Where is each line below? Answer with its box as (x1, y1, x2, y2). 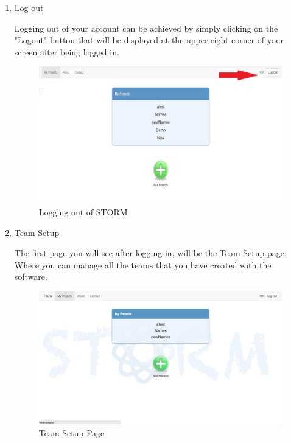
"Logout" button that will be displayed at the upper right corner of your (14, 33, 284, 46)
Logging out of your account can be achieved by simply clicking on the (14, 21, 278, 34)
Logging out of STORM (38, 206, 128, 218)
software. (14, 270, 47, 283)
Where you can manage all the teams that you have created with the (14, 258, 272, 271)
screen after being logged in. (14, 45, 119, 58)
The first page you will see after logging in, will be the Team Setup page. (14, 246, 287, 259)
